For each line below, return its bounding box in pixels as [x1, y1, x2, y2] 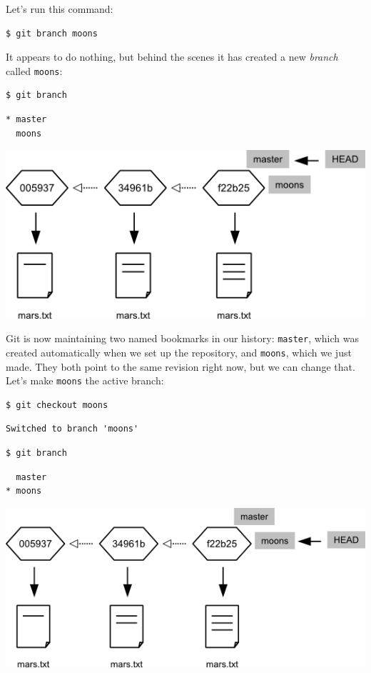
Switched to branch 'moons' [6, 424, 139, 434]
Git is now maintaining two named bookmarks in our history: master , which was [6, 331, 359, 346]
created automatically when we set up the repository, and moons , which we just [6, 344, 352, 359]
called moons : [6, 63, 63, 78]
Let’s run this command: [6, 1, 113, 16]
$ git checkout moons [6, 399, 108, 410]
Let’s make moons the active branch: [6, 373, 164, 388]
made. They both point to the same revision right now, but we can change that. [6, 359, 355, 374]
